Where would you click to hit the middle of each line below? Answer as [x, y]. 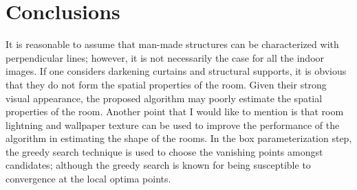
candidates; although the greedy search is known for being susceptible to [158, 165]
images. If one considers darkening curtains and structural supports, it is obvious [176, 71]
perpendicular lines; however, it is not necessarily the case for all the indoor [165, 57]
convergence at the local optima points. [88, 179]
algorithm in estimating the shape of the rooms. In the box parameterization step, [179, 138]
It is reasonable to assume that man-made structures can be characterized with [172, 44]
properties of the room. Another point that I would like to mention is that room [175, 111]
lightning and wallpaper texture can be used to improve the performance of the [173, 124]
